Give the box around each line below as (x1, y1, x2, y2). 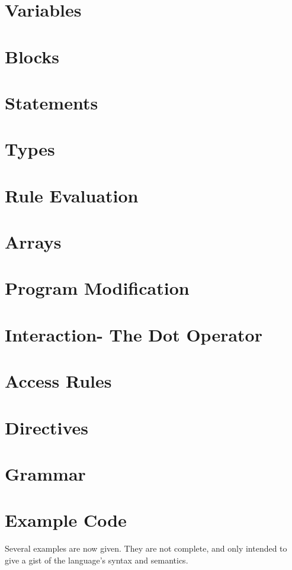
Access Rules (5, 369, 112, 393)
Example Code (5, 508, 127, 532)
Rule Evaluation (5, 183, 139, 207)
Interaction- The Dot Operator (5, 322, 262, 346)
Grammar (5, 461, 86, 485)
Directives (5, 415, 88, 439)
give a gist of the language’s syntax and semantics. (5, 553, 188, 566)
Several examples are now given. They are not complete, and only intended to (5, 542, 287, 555)
